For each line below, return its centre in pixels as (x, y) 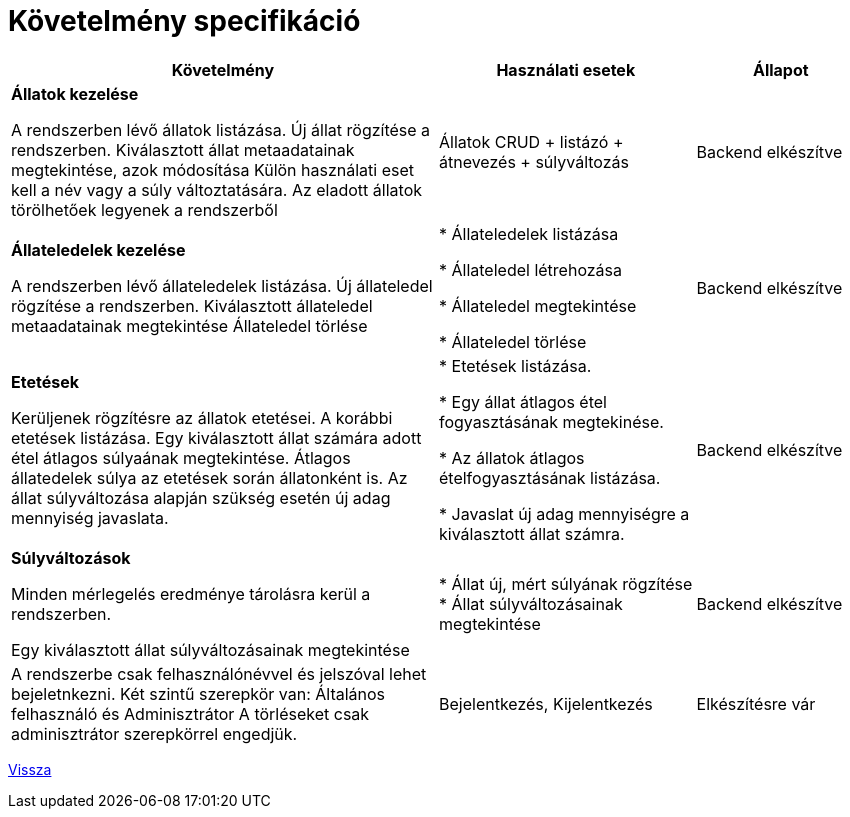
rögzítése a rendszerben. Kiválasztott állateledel (192, 305)
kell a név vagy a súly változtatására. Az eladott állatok (216, 189)
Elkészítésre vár (756, 703)
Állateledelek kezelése (98, 249)
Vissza (30, 769)
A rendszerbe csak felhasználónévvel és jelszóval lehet (219, 673)
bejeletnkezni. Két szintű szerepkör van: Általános (198, 693)
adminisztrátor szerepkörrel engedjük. (154, 733)
